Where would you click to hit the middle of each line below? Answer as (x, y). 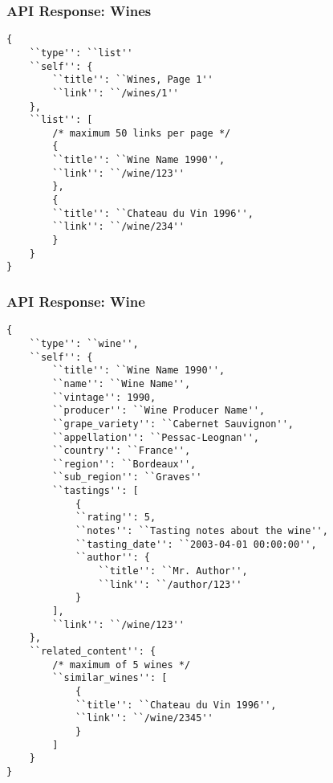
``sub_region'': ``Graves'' (127, 477)
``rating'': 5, (116, 518)
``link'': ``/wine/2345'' (144, 718)
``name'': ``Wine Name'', (122, 383)
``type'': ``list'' (81, 53)
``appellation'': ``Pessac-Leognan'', (156, 437)
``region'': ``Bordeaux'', (124, 464)
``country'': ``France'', (122, 451)
